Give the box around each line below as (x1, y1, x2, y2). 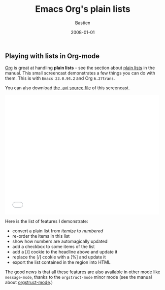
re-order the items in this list (12, 233, 70, 239)
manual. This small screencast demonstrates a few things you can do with (5, 70, 156, 76)
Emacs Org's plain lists (35, 3, 131, 15)
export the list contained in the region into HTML (12, 259, 111, 265)
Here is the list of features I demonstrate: (5, 218, 89, 224)
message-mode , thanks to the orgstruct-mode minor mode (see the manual (5, 274, 152, 280)
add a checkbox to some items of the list (12, 244, 95, 250)
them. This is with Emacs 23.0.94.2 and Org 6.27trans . (5, 75, 115, 81)
